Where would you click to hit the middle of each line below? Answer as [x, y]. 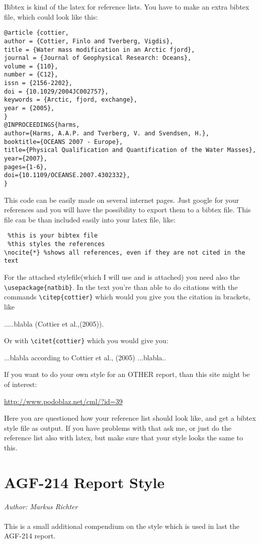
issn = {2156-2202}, [38, 83]
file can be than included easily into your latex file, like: [90, 219]
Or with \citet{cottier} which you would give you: [86, 340]
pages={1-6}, [26, 167]
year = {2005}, [29, 108]
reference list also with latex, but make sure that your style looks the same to [124, 438]
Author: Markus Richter [41, 506]
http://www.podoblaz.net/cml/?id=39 [63, 401]
